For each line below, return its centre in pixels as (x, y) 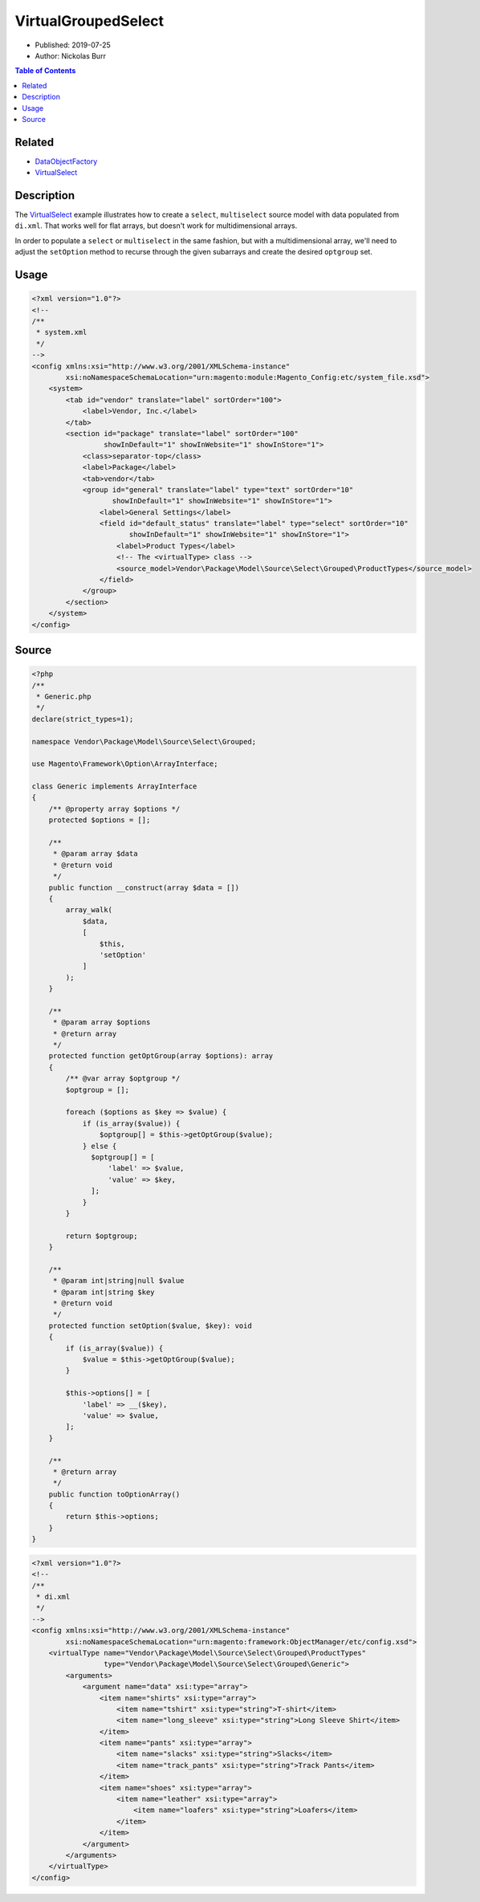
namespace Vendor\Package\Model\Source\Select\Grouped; (144, 741)
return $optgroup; (102, 1236)
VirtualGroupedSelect (89, 21)
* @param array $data (95, 854)
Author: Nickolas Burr (70, 55)
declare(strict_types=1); (83, 719)
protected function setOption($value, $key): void (150, 1326)
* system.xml (62, 332)
